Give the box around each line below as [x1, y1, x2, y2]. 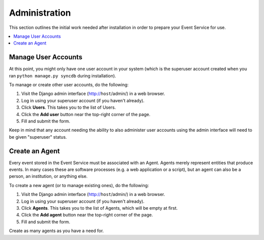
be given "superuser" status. [9, 134, 67, 140]
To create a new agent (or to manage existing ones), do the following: [9, 182, 149, 188]
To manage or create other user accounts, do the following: [9, 82, 129, 88]
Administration [9, 7, 71, 18]
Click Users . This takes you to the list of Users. [21, 104, 116, 110]
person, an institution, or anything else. [9, 173, 88, 179]
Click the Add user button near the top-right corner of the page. [21, 111, 151, 117]
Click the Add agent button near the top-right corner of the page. [21, 212, 154, 218]
